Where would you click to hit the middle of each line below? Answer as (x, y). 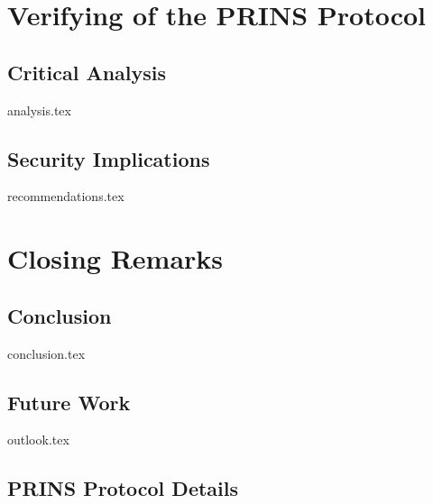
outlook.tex (38, 440)
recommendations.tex (66, 196)
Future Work (69, 402)
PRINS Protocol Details (123, 488)
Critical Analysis (87, 72)
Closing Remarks (115, 258)
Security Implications (109, 158)
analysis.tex (39, 110)
